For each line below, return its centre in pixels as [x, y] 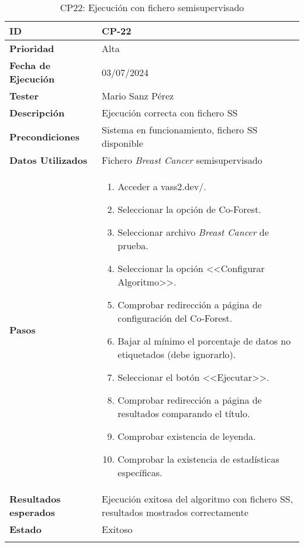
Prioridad [32, 48]
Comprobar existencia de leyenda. [187, 436]
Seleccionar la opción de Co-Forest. [189, 209]
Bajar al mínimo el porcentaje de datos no [204, 341]
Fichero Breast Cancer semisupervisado [182, 160]
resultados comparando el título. [184, 413]
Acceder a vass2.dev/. [162, 186]
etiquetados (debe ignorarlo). [177, 354]
